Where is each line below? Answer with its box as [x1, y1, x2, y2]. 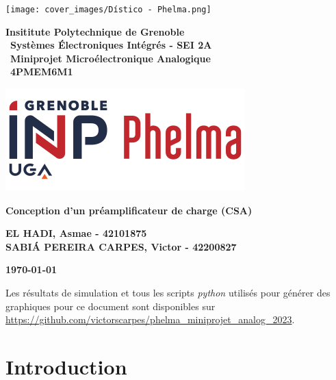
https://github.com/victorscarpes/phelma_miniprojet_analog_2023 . [5, 312, 295, 327]
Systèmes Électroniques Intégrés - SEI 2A [10, 38, 212, 52]
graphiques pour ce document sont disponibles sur [5, 299, 216, 313]
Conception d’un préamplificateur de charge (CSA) [5, 203, 253, 217]
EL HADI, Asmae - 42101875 [5, 226, 147, 240]
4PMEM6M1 [10, 64, 73, 79]
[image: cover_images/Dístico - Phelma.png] [5, 5, 211, 14]
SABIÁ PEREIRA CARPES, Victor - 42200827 [5, 239, 237, 253]
